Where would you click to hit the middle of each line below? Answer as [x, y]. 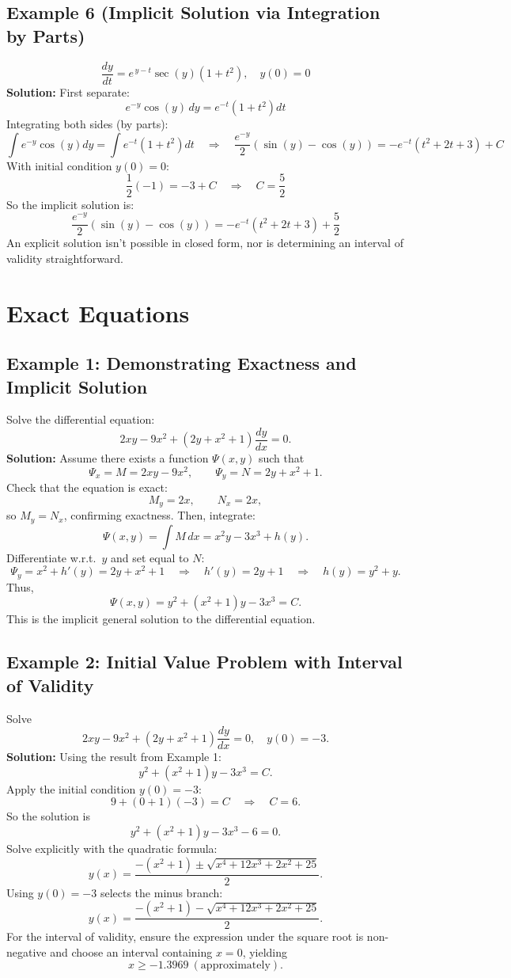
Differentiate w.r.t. [51, 557]
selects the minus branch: [161, 892]
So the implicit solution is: [70, 204]
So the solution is [48, 816]
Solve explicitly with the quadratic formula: [112, 849]
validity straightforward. [65, 258]
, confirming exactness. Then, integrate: [159, 515]
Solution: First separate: [68, 91]
